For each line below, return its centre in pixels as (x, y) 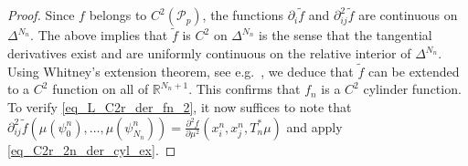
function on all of (101, 89)
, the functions (243, 15)
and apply (314, 126)
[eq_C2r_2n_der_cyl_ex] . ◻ (92, 149)
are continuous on (408, 15)
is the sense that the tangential (346, 35)
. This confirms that (245, 89)
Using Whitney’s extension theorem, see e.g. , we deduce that (181, 71)
